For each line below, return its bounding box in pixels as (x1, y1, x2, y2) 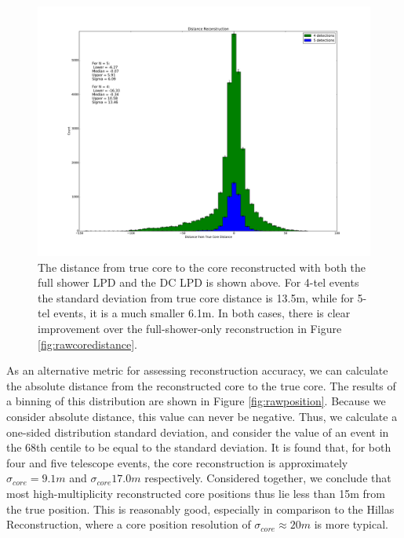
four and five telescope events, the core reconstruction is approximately (6, 454, 348, 470)
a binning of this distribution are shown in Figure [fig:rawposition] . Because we (6, 393, 386, 409)
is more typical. (314, 516, 388, 533)
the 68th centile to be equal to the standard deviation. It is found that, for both (6, 439, 391, 456)
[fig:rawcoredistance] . (38, 335, 137, 352)
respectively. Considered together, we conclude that (144, 470, 391, 486)
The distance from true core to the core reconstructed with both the (38, 258, 366, 275)
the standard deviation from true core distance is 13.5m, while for (38, 289, 354, 306)
